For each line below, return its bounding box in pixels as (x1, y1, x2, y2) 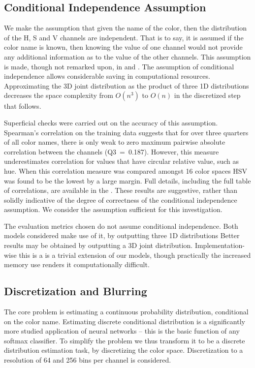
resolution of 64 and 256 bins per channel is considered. (4, 355, 171, 365)
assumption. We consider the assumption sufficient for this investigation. (4, 204, 223, 215)
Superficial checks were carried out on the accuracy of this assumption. (4, 117, 218, 127)
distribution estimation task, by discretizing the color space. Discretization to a (4, 345, 243, 355)
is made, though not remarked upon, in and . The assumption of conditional (4, 61, 234, 71)
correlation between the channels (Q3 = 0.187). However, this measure (4, 146, 219, 156)
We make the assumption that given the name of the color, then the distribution (4, 23, 247, 33)
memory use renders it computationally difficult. (4, 259, 150, 270)
